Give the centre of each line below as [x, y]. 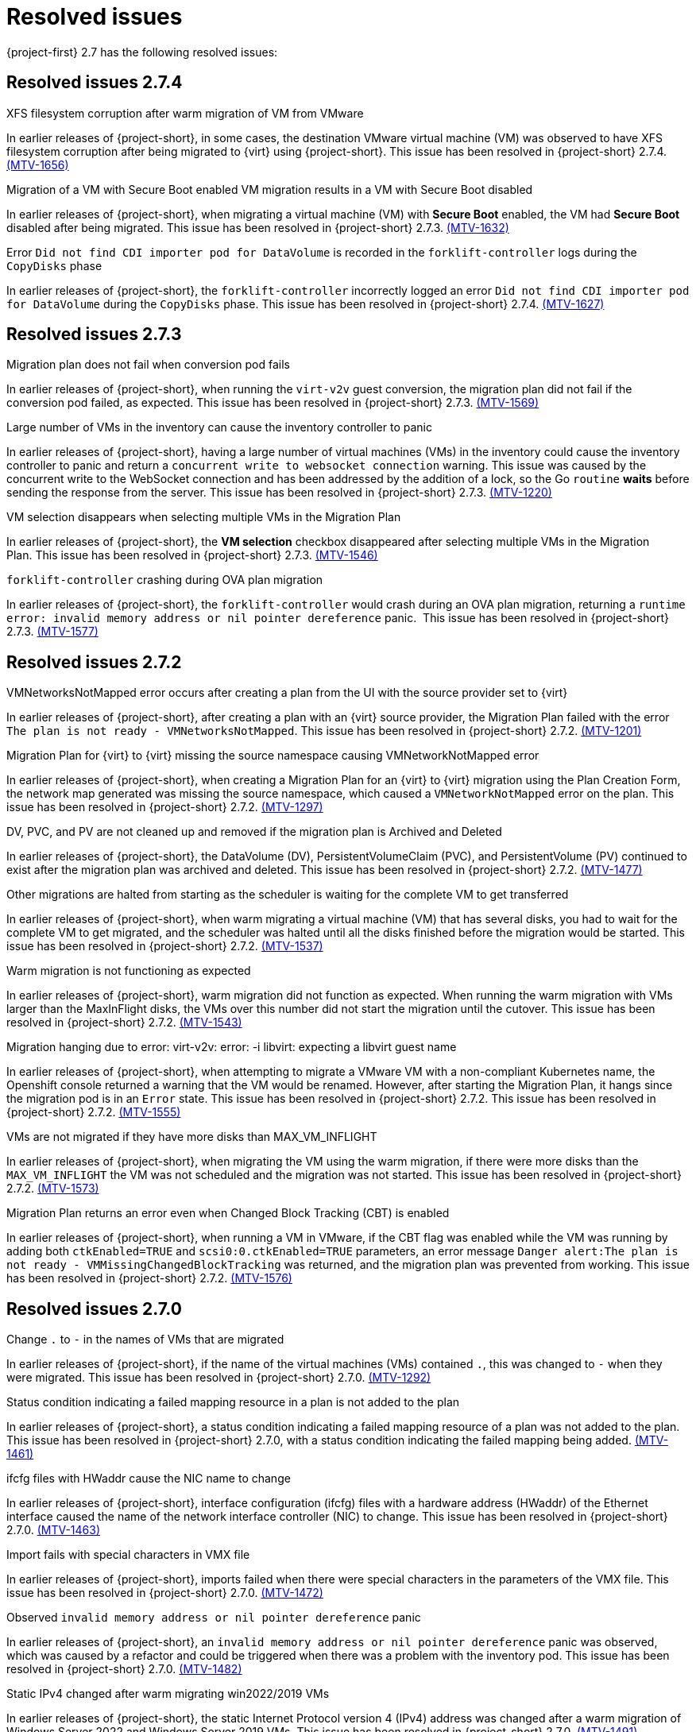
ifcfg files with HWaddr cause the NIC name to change [149, 1479]
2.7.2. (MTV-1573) [53, 1189]
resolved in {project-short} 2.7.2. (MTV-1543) [124, 1023]
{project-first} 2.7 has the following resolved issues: [142, 52]
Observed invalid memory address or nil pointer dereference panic [214, 1618]
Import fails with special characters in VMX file [128, 1555]
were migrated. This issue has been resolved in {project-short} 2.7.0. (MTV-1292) [219, 1378]
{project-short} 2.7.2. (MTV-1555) [94, 1112]
